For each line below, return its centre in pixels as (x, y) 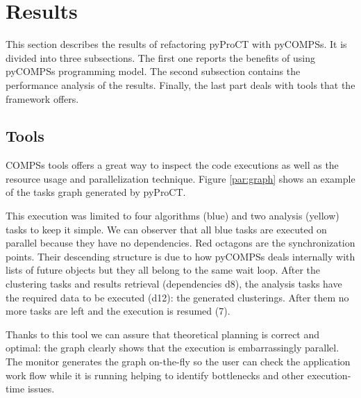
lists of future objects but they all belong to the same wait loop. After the (163, 270)
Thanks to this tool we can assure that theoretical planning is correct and (163, 334)
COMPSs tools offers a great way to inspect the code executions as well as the (172, 165)
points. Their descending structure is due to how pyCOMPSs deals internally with (180, 256)
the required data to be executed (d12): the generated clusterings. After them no (177, 297)
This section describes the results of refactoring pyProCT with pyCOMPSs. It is (176, 44)
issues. (41, 389)
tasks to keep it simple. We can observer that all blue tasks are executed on (166, 229)
